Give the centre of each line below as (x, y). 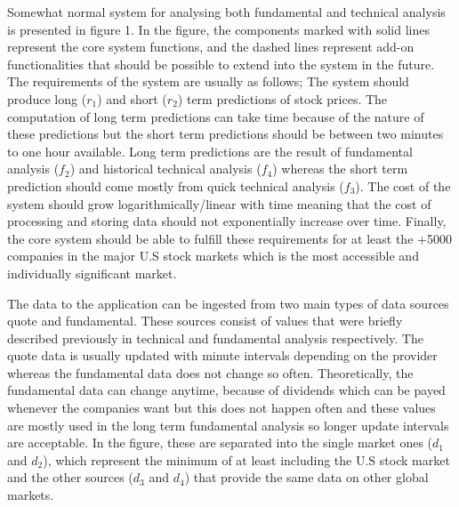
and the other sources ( (70, 477)
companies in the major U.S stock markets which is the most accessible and (213, 256)
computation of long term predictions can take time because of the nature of (216, 116)
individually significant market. (92, 273)
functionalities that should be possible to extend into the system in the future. (221, 64)
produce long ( (47, 98)
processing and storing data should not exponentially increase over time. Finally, (227, 221)
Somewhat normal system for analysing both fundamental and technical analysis (226, 12)
